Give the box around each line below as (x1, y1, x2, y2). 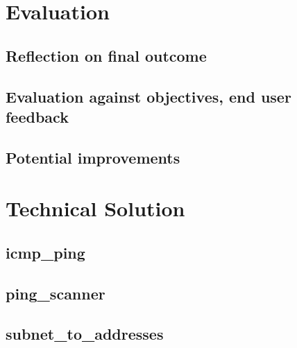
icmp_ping (6, 241, 85, 263)
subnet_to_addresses (6, 323, 164, 345)
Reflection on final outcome (6, 44, 207, 66)
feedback (6, 105, 69, 127)
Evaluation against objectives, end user (6, 85, 291, 107)
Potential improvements (6, 146, 180, 168)
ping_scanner (6, 282, 105, 304)
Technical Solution (6, 194, 185, 223)
